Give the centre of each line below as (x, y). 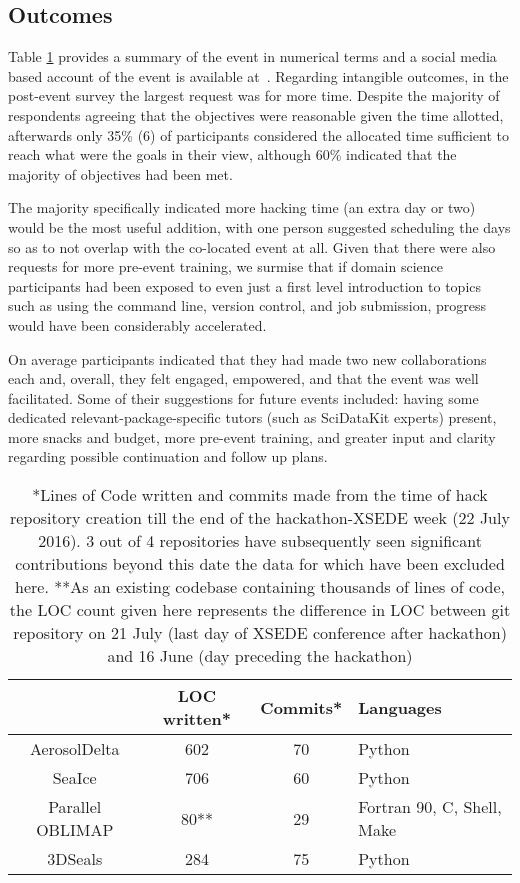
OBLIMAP (75, 830)
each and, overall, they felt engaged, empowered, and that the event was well (243, 378)
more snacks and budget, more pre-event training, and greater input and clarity (252, 436)
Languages (400, 707)
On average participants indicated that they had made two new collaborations (247, 358)
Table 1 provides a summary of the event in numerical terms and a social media (252, 56)
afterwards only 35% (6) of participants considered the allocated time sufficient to (258, 134)
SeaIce (74, 778)
